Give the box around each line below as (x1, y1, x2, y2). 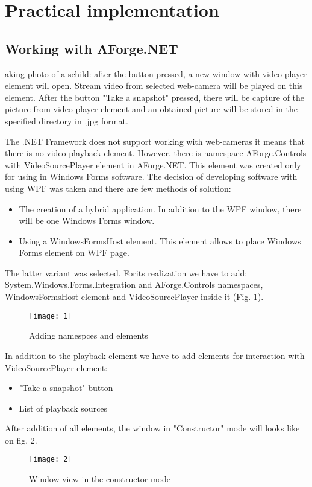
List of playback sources (19, 401, 108, 414)
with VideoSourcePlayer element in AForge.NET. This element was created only (5, 158, 301, 171)
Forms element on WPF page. (19, 246, 129, 259)
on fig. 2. (5, 433, 37, 446)
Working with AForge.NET (5, 39, 178, 57)
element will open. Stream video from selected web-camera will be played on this (5, 79, 303, 92)
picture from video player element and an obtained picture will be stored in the (5, 103, 298, 115)
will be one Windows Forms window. (19, 214, 155, 227)
